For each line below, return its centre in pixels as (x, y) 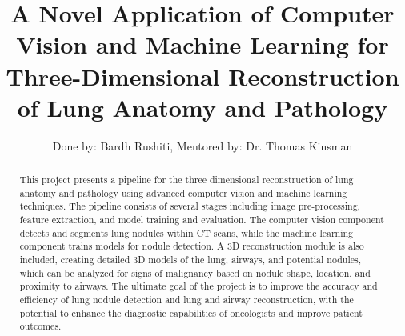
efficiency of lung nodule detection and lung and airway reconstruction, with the (186, 299)
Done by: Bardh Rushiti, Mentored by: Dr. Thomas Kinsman (202, 145)
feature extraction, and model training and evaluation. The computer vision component (202, 220)
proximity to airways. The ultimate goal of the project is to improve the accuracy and (198, 286)
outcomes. (40, 326)
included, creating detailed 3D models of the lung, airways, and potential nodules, (190, 260)
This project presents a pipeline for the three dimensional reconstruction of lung (186, 180)
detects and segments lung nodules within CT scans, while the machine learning (186, 232)
